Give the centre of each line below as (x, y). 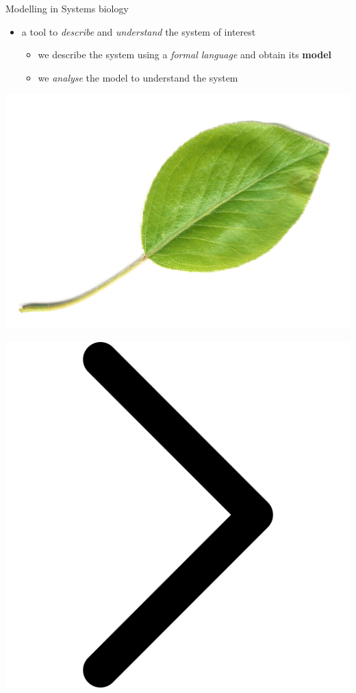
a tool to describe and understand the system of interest (139, 31)
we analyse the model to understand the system (138, 77)
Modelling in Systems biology (67, 8)
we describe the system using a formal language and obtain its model (185, 54)
